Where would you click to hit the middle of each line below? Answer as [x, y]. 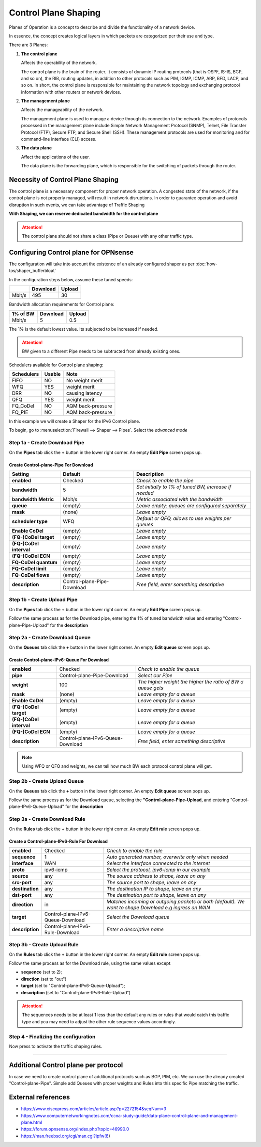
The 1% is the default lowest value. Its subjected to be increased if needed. [84, 329]
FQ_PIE [20, 412]
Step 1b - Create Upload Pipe [43, 600]
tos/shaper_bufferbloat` [33, 271]
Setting [20, 474]
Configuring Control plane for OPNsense [71, 252]
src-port [22, 882]
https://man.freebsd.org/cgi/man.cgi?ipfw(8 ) [66, 1136]
